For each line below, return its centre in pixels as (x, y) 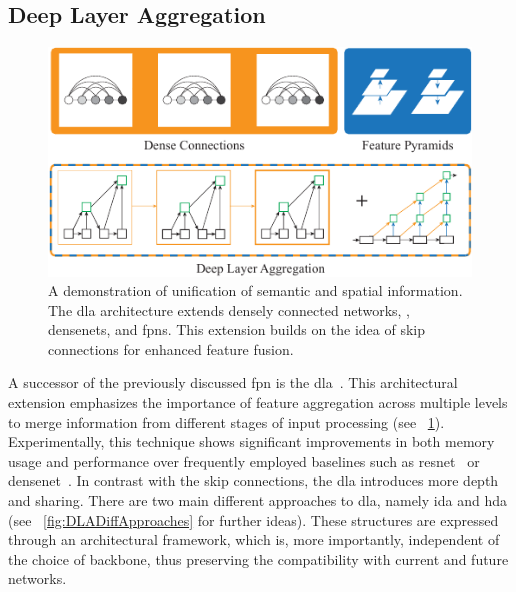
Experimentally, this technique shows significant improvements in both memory (251, 441)
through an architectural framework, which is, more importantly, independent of (254, 539)
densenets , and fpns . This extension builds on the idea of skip (237, 329)
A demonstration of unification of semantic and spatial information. (255, 290)
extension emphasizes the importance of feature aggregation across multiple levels (258, 402)
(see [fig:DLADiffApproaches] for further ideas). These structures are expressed (253, 519)
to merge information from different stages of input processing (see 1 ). (226, 421)
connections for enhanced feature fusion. (171, 348)
